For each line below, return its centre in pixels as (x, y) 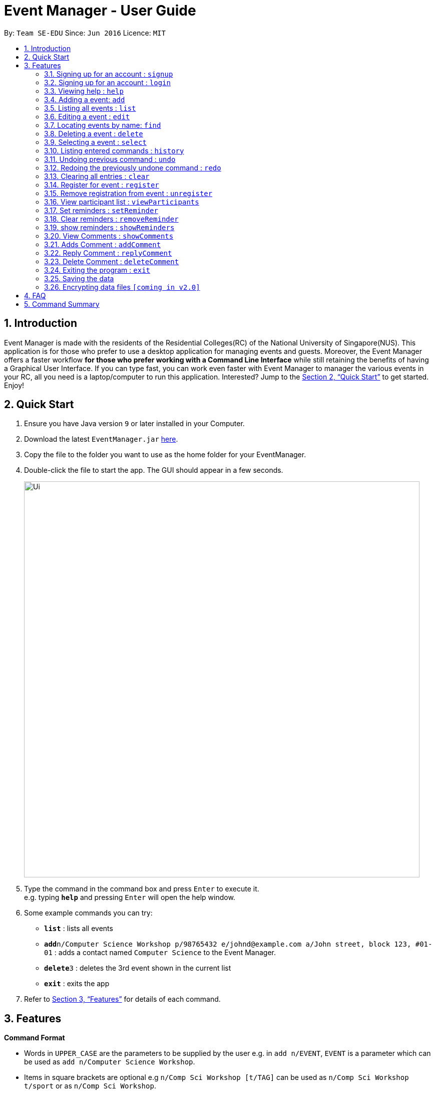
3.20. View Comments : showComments (109, 236)
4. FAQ (35, 295)
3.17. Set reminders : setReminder (101, 210)
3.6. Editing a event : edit (87, 116)
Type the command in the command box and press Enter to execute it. (142, 889)
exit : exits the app (77, 984)
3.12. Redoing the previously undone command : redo (133, 167)
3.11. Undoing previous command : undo (110, 159)
